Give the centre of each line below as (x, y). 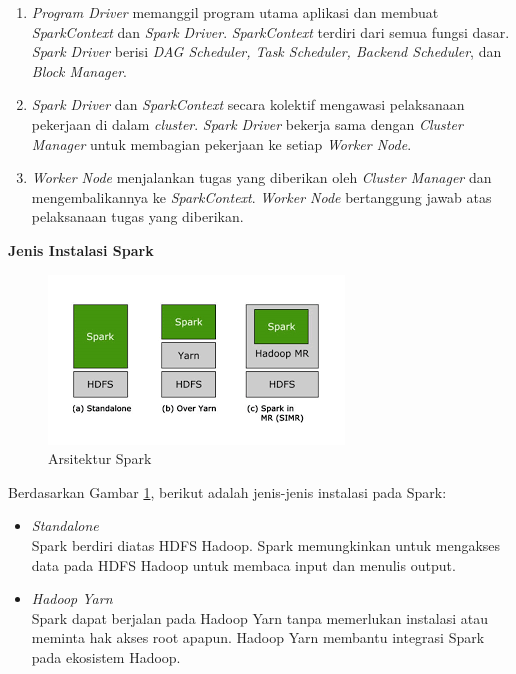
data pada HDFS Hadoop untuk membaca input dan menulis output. (243, 564)
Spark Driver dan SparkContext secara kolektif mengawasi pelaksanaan (248, 104)
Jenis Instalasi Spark (81, 249)
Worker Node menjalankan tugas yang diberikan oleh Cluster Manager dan (261, 177)
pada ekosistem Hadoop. (106, 656)
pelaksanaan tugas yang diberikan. (137, 216)
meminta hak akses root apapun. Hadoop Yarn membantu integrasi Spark (258, 637)
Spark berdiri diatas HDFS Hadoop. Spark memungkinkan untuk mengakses (266, 544)
